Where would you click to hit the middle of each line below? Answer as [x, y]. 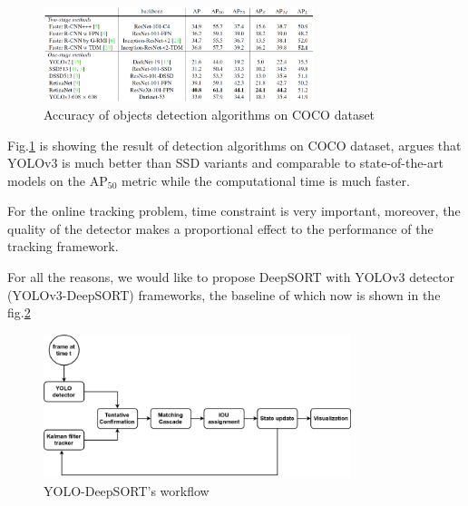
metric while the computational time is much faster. [265, 180]
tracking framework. [63, 246]
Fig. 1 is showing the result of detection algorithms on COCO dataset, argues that [234, 145]
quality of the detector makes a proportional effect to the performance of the [220, 228]
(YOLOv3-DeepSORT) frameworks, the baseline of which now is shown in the [224, 294]
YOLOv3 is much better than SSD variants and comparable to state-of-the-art [226, 163]
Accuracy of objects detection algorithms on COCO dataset [210, 114]
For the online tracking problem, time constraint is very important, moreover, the [234, 211]
